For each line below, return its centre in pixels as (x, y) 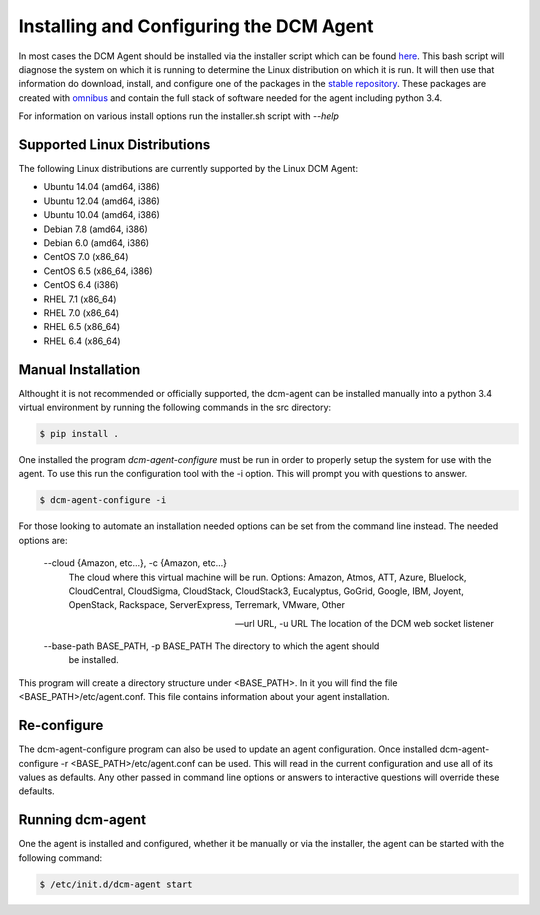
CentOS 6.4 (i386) (81, 285)
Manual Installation (79, 369)
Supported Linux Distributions (114, 144)
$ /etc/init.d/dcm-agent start (116, 884)
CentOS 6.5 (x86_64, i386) (98, 271)
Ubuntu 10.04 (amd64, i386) (101, 215)
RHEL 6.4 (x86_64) (82, 341)
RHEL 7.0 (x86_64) (81, 312)
